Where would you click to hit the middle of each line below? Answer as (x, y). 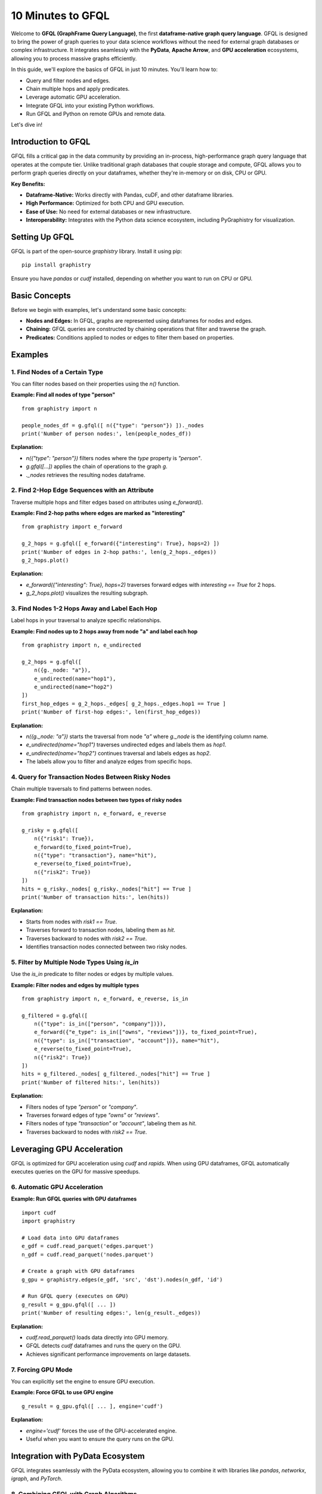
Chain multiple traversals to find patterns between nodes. (81, 789)
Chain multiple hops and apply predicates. (78, 88)
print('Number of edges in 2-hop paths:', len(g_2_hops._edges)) (119, 552)
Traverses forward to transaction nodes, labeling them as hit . (101, 930)
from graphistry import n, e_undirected (81, 645)
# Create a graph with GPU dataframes (78, 1271)
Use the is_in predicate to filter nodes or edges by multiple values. (92, 974)
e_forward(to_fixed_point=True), (83, 847)
